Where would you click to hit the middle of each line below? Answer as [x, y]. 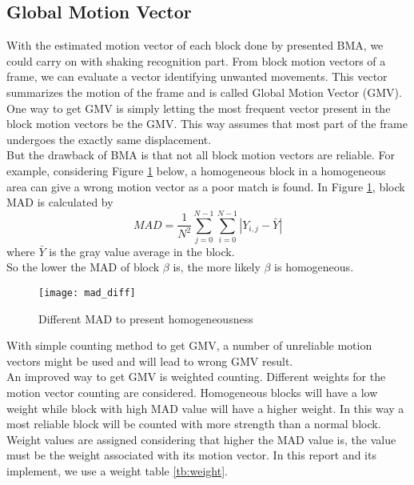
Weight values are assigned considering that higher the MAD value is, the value [201, 439]
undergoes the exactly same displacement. [109, 139]
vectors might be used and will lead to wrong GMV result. [150, 361]
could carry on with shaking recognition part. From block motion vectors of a [196, 60]
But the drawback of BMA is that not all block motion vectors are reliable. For [201, 155]
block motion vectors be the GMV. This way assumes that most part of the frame [207, 124]
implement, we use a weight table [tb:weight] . [117, 471]
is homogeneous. [314, 267]
